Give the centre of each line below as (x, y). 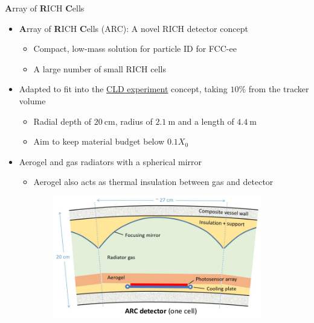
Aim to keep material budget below (99, 141)
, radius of (134, 121)
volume (32, 100)
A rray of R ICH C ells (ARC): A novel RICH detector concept (133, 28)
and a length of (206, 121)
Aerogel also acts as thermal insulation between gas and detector (153, 182)
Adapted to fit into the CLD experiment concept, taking (123, 89)
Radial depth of (62, 121)
